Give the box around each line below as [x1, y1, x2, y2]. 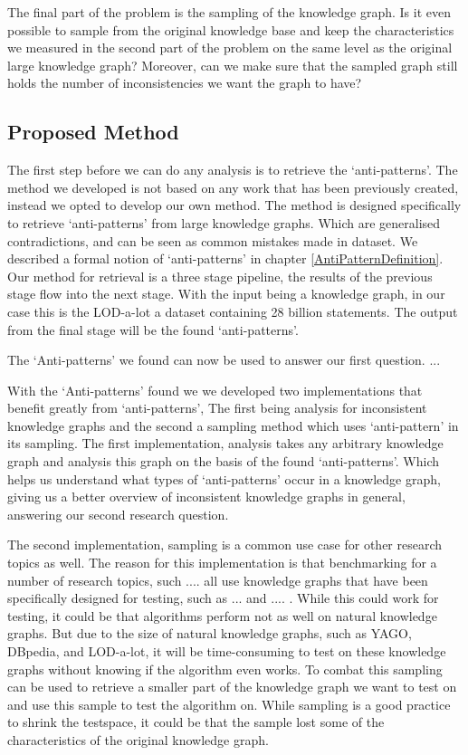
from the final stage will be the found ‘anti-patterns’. [7, 320, 299, 339]
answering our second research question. [7, 504, 229, 523]
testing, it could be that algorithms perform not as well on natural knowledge [7, 606, 437, 625]
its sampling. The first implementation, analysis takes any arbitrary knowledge [7, 434, 444, 453]
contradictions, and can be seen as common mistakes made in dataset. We [7, 231, 418, 250]
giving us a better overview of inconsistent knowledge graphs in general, [7, 487, 406, 506]
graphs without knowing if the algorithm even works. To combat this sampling [7, 659, 443, 678]
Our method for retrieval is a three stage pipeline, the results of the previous [7, 266, 433, 285]
